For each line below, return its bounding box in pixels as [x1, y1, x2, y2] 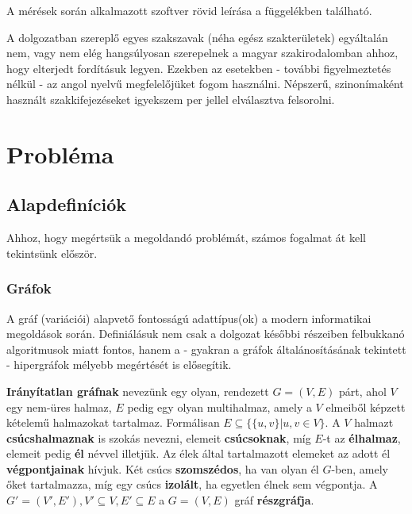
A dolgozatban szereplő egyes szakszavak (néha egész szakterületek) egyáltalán [6, 29, 388, 45]
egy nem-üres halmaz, [6, 398, 112, 415]
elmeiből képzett [325, 398, 406, 415]
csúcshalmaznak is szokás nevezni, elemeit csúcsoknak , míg [6, 429, 311, 446]
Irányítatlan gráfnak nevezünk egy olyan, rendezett [6, 382, 269, 399]
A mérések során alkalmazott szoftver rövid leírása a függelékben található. [6, 2, 372, 18]
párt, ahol [338, 382, 387, 399]
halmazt [354, 414, 394, 431]
